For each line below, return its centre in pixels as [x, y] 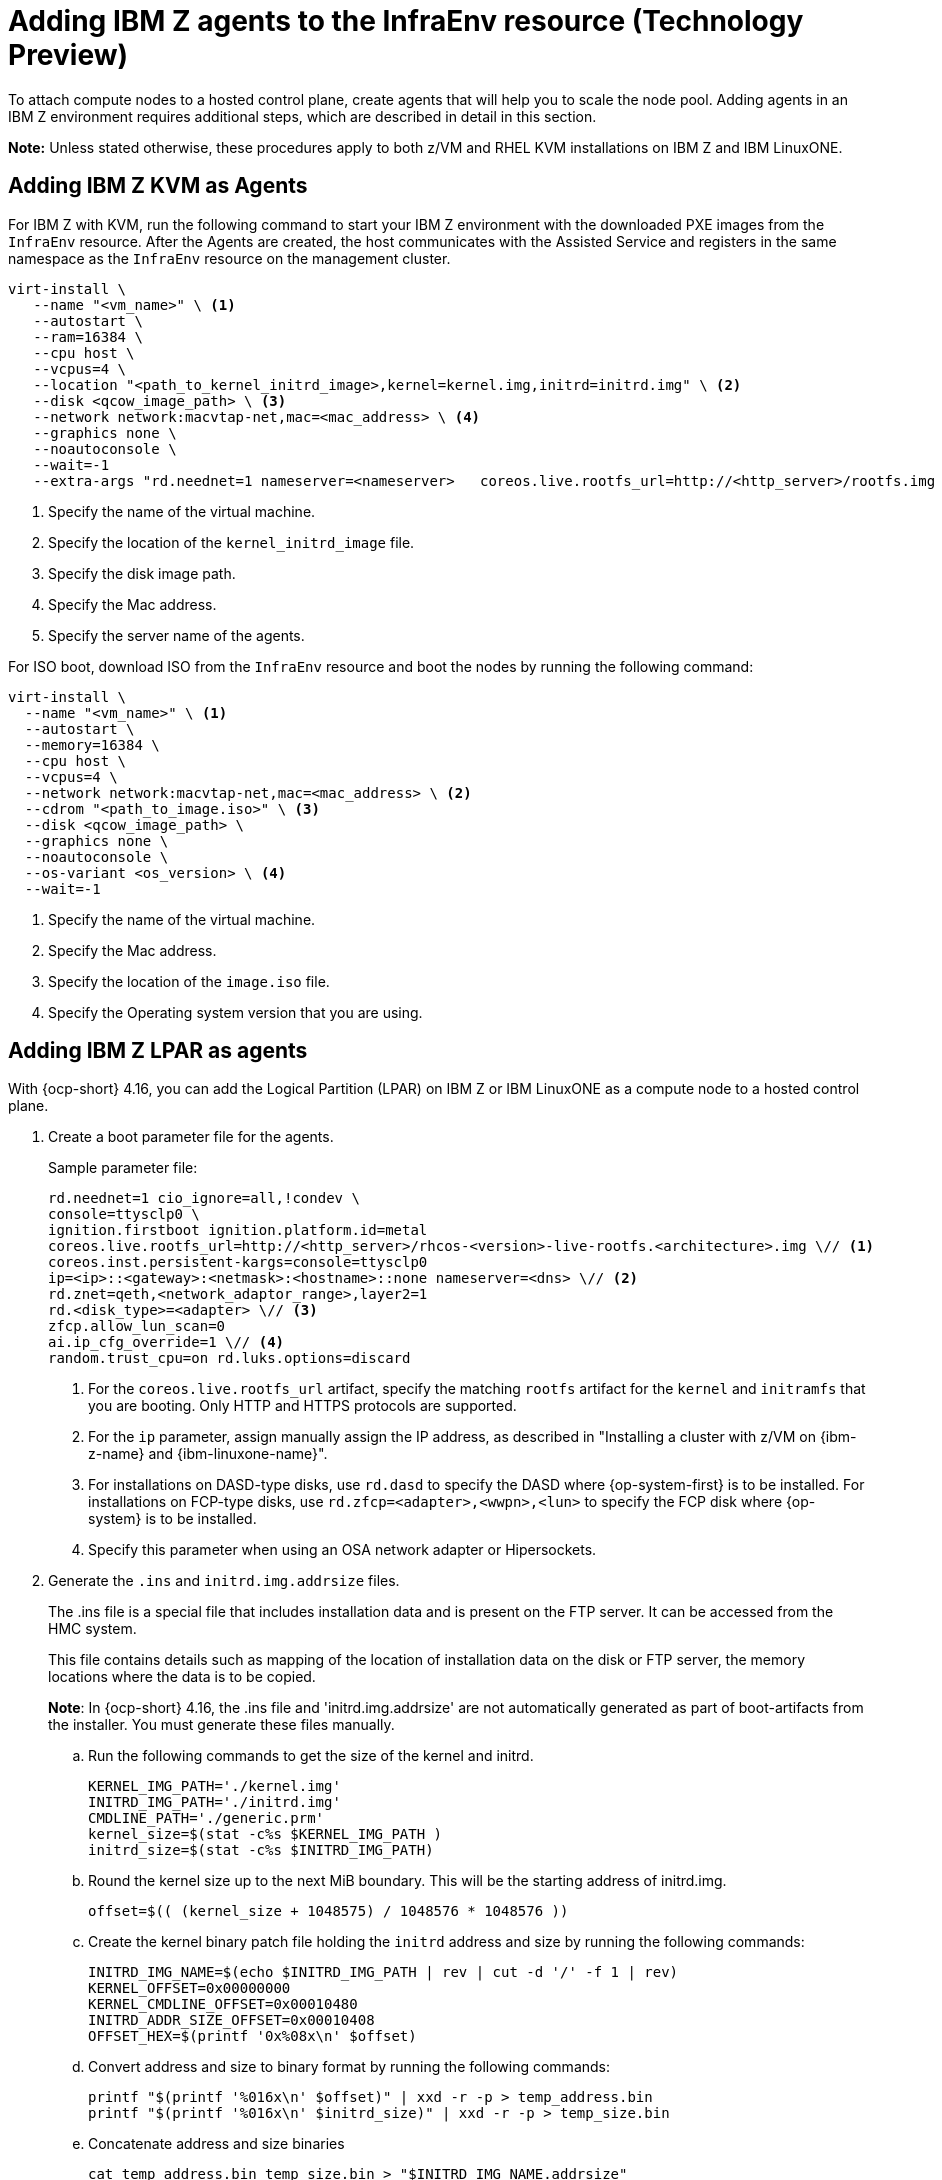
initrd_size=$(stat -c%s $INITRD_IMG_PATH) [261, 1850]
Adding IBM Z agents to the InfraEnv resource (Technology [406, 21]
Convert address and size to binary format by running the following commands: [349, 2067]
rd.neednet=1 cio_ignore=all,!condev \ [204, 1198]
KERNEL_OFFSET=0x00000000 [189, 1988]
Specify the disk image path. [142, 573]
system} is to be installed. [172, 1519]
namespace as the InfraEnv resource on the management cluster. [229, 258]
